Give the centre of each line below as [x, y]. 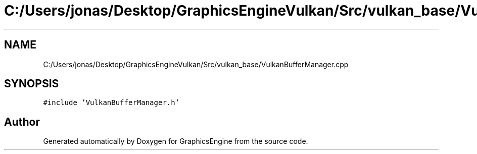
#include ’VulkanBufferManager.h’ [111, 103]
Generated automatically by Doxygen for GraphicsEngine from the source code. [176, 141]
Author [22, 122]
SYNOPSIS [32, 84]
